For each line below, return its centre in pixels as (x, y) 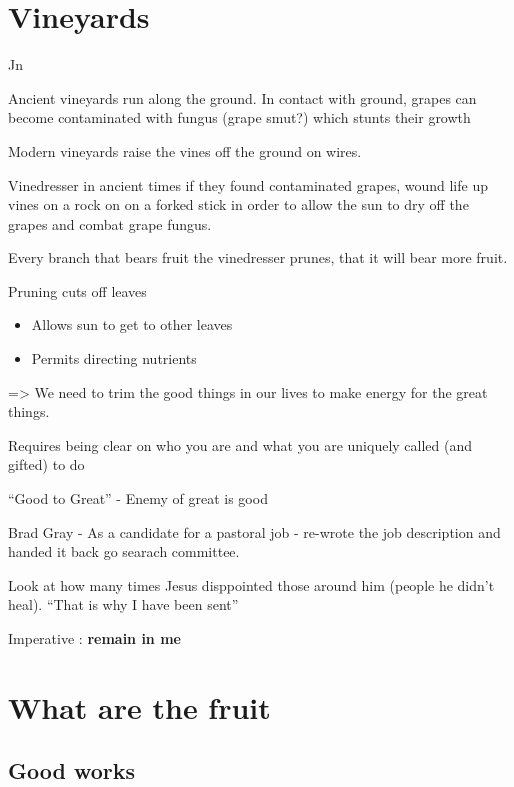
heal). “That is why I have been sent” (123, 604)
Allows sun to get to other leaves (132, 324)
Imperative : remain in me (94, 638)
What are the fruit (139, 706)
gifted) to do (46, 464)
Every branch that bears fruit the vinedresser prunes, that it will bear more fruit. (258, 257)
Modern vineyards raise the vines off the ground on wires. (185, 150)
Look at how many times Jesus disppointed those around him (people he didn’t (251, 584)
